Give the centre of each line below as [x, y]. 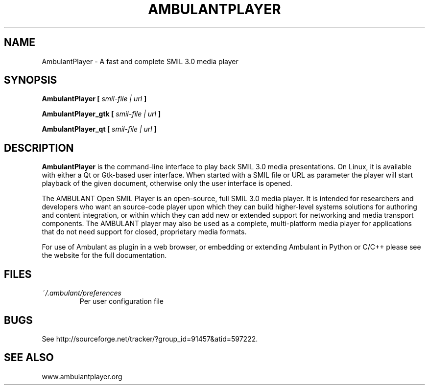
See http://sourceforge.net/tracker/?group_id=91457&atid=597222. [150, 339]
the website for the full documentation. [104, 255]
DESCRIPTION [39, 148]
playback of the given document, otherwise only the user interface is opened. [167, 183]
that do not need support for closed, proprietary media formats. [144, 232]
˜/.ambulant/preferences [82, 293]
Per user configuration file [122, 301]
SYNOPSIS [31, 80]
